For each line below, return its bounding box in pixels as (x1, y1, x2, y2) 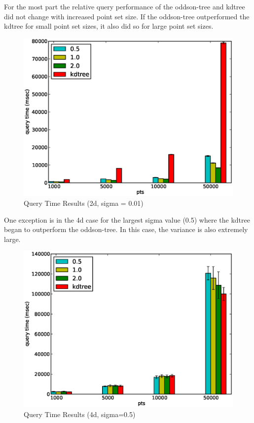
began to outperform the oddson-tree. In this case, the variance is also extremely (4, 224, 248, 235)
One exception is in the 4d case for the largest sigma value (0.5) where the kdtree (4, 214, 250, 225)
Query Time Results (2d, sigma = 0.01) (24, 198, 144, 208)
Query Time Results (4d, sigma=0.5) (24, 409, 136, 419)
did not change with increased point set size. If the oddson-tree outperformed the (4, 11, 250, 21)
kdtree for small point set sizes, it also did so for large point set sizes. (4, 21, 214, 31)
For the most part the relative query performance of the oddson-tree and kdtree (4, 1, 245, 11)
